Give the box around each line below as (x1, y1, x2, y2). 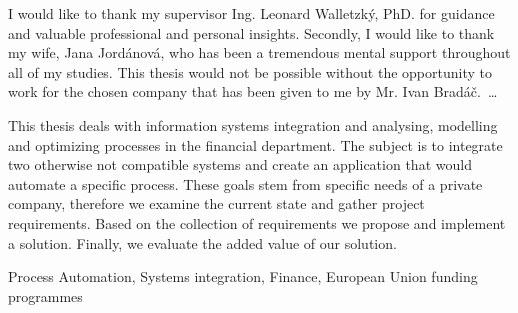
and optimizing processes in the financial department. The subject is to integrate (8, 134, 503, 155)
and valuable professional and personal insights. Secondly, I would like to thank (8, 22, 495, 43)
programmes (8, 285, 83, 306)
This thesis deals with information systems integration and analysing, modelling (8, 114, 498, 135)
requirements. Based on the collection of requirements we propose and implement (8, 212, 506, 233)
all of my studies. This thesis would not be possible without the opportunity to (8, 61, 492, 82)
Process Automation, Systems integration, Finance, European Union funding (8, 266, 478, 287)
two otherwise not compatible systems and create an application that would (8, 154, 472, 175)
